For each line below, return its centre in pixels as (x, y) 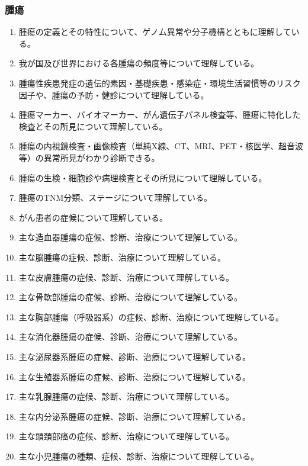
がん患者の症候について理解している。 (93, 217)
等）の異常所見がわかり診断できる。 (89, 157)
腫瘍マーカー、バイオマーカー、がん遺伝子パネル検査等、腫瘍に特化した (160, 115)
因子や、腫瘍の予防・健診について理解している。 (114, 94)
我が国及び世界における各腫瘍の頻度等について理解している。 (139, 63)
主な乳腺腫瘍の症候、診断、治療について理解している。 (126, 396)
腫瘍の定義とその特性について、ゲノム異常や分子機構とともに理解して (155, 32)
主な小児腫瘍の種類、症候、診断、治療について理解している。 (139, 456)
